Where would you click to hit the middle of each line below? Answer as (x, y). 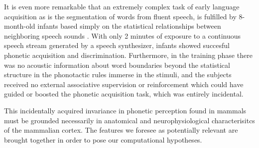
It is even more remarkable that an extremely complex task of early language (122, 6)
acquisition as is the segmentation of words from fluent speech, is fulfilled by (120, 16)
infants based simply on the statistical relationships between (129, 26)
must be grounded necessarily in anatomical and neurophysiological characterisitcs (129, 120)
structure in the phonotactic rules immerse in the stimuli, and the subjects (118, 74)
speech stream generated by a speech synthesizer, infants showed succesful (117, 45)
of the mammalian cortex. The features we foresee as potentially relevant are (121, 130)
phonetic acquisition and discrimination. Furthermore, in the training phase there (128, 55)
